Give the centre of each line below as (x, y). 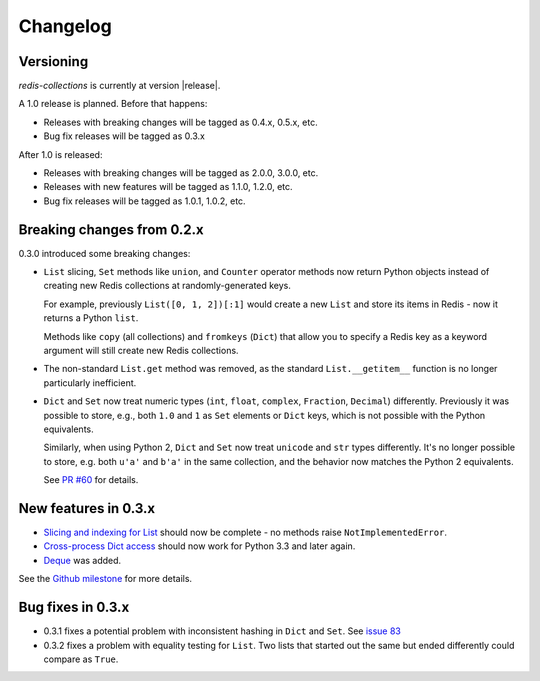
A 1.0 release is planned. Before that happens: (113, 104)
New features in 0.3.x (87, 508)
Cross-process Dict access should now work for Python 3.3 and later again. (199, 546)
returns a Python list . (91, 318)
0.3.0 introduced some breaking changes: (104, 253)
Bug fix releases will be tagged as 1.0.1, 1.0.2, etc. (144, 201)
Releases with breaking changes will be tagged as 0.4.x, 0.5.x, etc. (181, 122)
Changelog (65, 26)
